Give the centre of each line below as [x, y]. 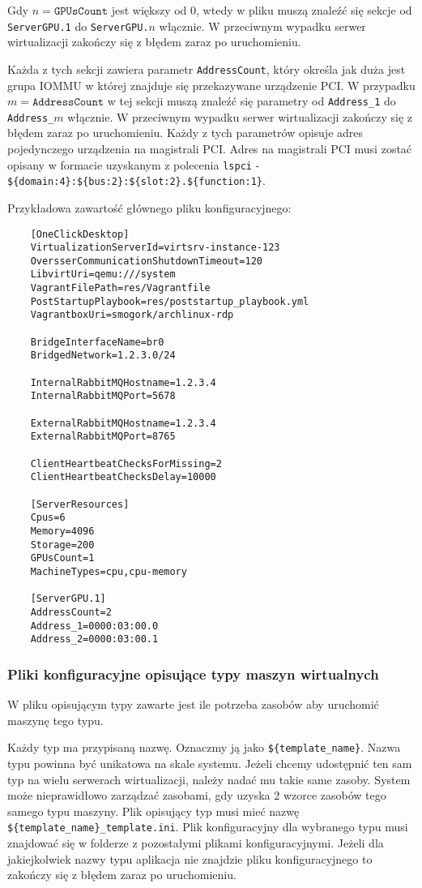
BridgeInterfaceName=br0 [97, 342]
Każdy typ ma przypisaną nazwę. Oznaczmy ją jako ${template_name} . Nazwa [204, 747]
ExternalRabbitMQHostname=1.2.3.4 [123, 423]
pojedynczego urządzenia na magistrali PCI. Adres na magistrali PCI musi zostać [210, 148]
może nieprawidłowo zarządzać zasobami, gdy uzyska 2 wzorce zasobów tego [197, 795]
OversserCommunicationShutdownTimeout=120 [146, 261]
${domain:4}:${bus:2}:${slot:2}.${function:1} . [136, 180]
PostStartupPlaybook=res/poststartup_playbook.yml [170, 301]
